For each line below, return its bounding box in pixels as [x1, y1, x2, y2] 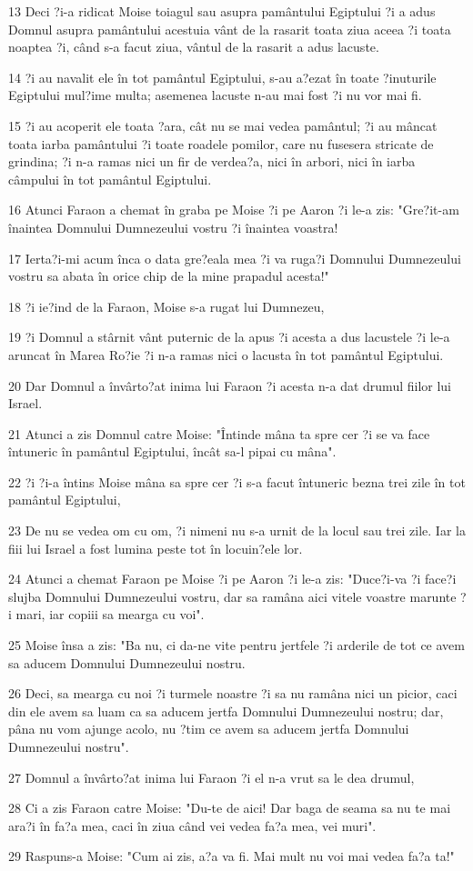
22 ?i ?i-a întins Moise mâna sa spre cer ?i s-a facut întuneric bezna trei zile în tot [8, 472, 466, 491]
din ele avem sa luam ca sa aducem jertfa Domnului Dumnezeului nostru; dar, [8, 701, 444, 720]
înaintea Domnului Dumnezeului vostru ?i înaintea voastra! [8, 217, 338, 236]
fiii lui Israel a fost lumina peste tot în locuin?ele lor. [8, 538, 303, 557]
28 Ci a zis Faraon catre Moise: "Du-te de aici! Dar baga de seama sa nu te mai [8, 798, 451, 817]
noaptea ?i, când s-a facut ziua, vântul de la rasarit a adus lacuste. [8, 37, 379, 56]
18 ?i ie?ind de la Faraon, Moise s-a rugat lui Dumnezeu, [8, 296, 325, 315]
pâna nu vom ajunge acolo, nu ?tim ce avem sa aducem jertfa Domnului [8, 719, 409, 738]
